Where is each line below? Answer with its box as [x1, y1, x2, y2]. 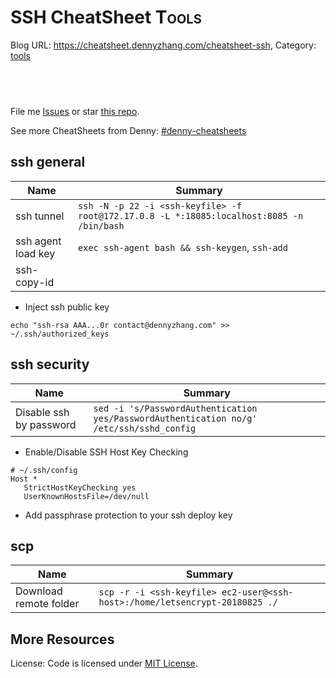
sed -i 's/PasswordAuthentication [93, 402, 258, 414]
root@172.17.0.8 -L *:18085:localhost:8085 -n [78, 210, 304, 221]
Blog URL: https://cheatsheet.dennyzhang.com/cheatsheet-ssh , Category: [10, 39, 317, 51]
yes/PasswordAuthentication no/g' [93, 412, 258, 424]
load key [15, 246, 56, 260]
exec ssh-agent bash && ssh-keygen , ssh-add [78, 240, 288, 254]
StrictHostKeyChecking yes [23, 482, 137, 493]
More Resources [10, 631, 115, 648]
